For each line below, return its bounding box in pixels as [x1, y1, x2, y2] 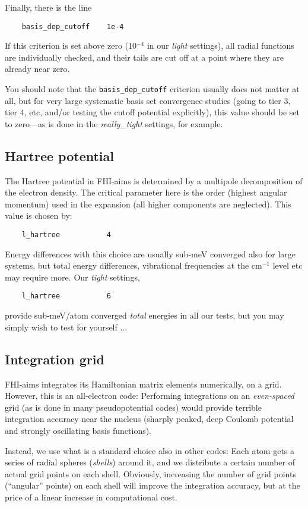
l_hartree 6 [21, 292, 111, 301]
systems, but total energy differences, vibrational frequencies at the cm [5, 259, 262, 272]
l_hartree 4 [21, 231, 111, 240]
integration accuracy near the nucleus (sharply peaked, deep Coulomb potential [5, 412, 294, 425]
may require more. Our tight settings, [5, 270, 140, 283]
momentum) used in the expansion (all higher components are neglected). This [5, 197, 291, 210]
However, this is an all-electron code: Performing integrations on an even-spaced [5, 389, 295, 402]
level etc [272, 259, 303, 272]
